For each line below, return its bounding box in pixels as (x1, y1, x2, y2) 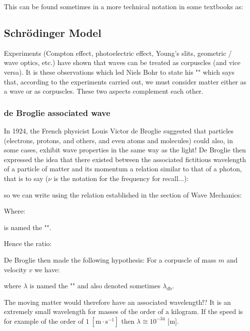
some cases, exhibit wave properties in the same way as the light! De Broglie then (4, 145, 246, 155)
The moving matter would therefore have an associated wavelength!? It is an (4, 297, 231, 307)
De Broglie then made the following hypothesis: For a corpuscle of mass (4, 254, 217, 265)
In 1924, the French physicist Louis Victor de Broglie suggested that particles (4, 125, 234, 135)
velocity (4, 264, 27, 274)
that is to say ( (4, 173, 48, 183)
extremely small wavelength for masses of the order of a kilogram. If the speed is (4, 306, 243, 316)
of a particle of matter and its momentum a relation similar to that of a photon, (4, 164, 242, 174)
